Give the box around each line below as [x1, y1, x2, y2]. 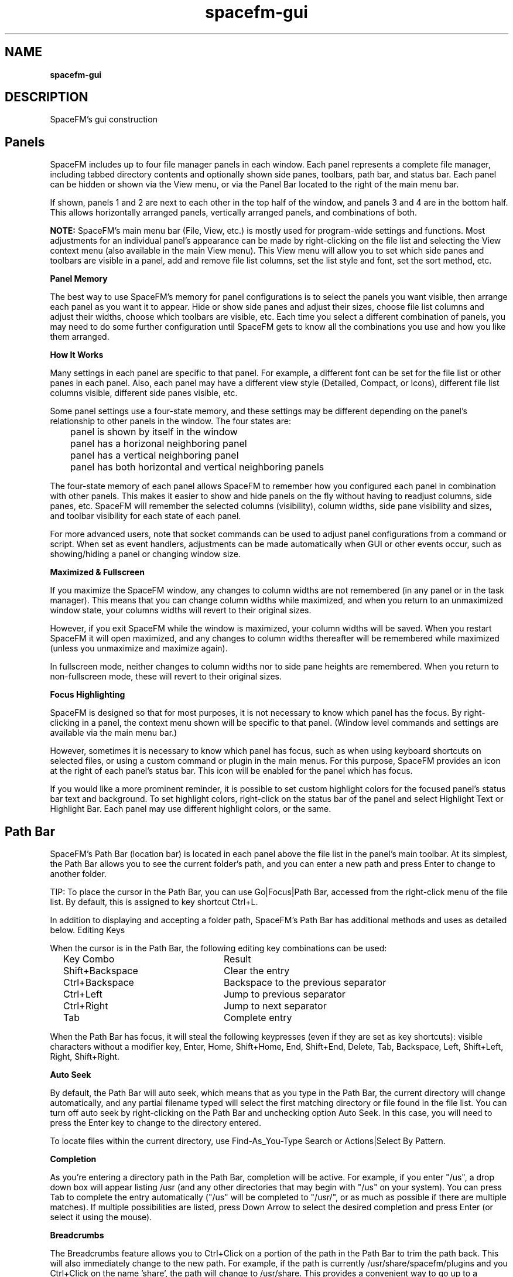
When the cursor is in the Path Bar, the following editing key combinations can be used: [50, 943, 387, 954]
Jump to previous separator [223, 988, 346, 1001]
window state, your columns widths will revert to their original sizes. [50, 605, 312, 616]
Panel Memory [50, 274, 108, 284]
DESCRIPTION [5, 90, 88, 105]
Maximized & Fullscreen [50, 567, 145, 578]
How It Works [50, 350, 104, 360]
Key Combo [63, 953, 115, 965]
